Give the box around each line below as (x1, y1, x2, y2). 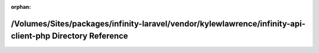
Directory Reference (52, 31, 128, 41)
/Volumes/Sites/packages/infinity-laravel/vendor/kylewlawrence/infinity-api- (11, 18, 306, 29)
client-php (11, 31, 51, 41)
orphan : (11, 4, 31, 10)
